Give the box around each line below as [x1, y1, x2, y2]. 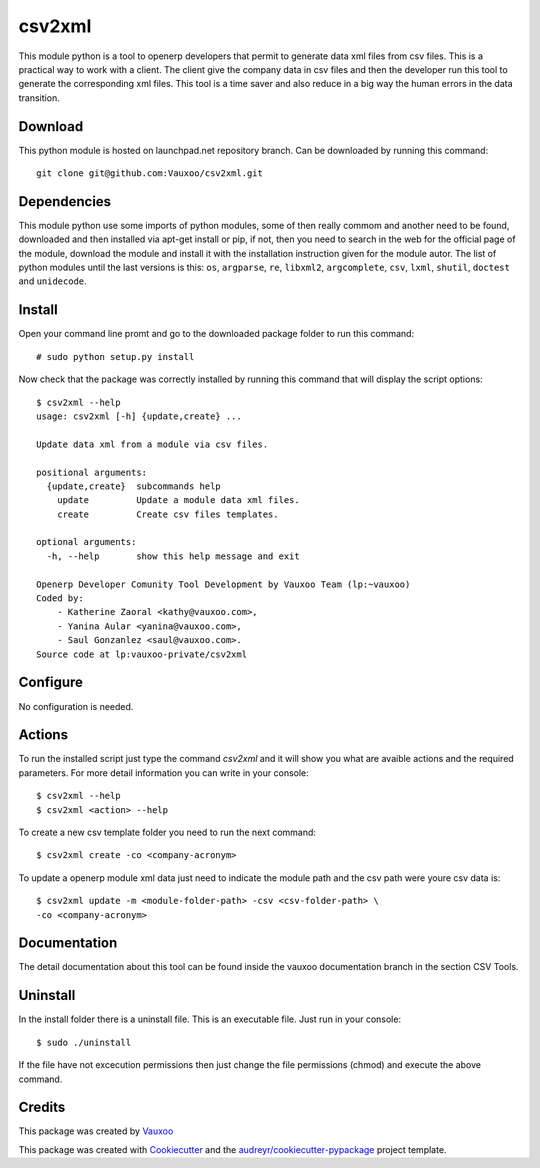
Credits [18, 1099, 66, 1116]
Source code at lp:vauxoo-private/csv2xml [36, 648, 248, 660]
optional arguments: [36, 536, 137, 548]
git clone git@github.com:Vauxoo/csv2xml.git [36, 168, 264, 179]
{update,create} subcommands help [46, 480, 222, 492]
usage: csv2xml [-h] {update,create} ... [36, 410, 242, 422]
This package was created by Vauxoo [18, 1125, 174, 1137]
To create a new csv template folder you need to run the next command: [18, 826, 317, 838]
